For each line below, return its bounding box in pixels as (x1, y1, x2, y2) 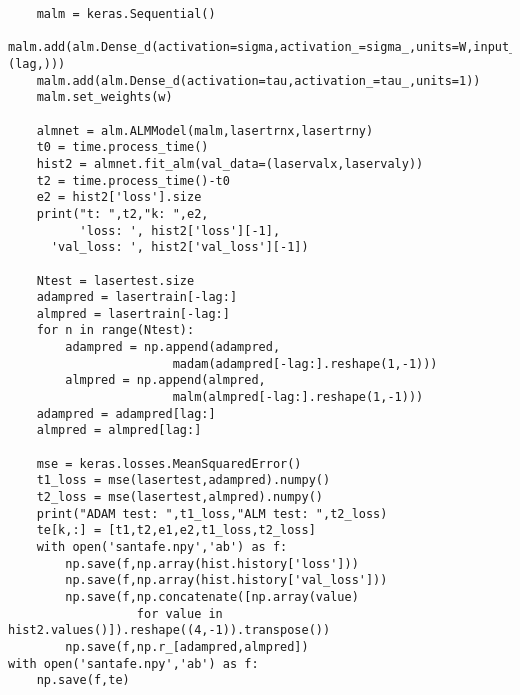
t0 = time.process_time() (36, 140, 209, 155)
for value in (136, 606, 223, 621)
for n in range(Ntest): (36, 323, 195, 338)
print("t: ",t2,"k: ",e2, (36, 206, 209, 221)
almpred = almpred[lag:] (36, 423, 202, 438)
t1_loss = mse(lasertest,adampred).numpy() (36, 473, 331, 488)
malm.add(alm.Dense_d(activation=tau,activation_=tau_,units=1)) (36, 73, 481, 88)
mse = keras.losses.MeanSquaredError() (36, 456, 302, 471)
